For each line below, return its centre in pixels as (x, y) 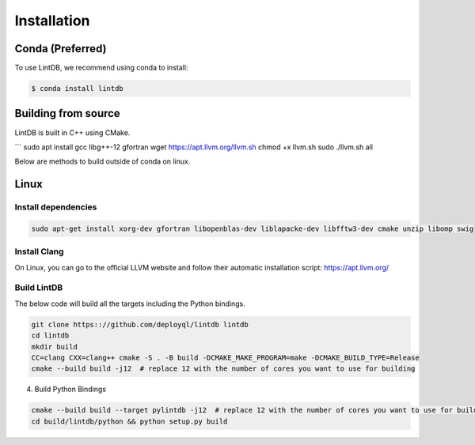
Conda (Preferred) (61, 49)
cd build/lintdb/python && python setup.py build (129, 421)
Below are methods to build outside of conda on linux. (103, 161)
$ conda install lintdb (78, 89)
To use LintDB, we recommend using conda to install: (101, 68)
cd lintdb (50, 336)
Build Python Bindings (70, 389)
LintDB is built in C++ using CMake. (72, 132)
